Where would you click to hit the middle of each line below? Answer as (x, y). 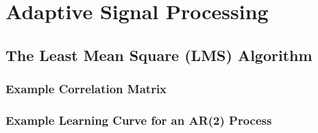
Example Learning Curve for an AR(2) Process (139, 120)
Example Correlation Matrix (86, 89)
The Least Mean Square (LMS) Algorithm (159, 55)
